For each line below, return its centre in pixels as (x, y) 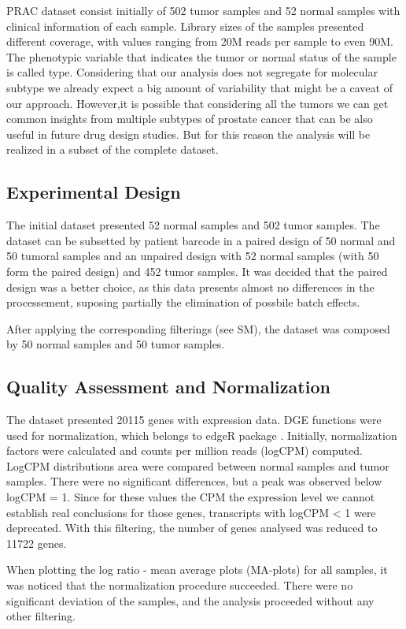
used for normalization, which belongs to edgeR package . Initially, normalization (202, 435)
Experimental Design (94, 192)
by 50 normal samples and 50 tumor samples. (116, 344)
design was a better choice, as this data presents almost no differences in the (190, 287)
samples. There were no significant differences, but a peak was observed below (194, 481)
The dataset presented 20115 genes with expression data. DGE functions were (194, 420)
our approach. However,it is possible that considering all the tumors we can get (197, 103)
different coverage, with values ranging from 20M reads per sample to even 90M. (200, 41)
